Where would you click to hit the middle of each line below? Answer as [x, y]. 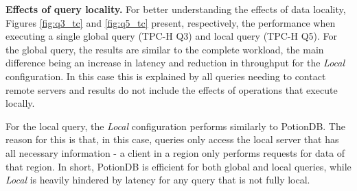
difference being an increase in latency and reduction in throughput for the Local [175, 63]
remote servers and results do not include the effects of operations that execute [172, 89]
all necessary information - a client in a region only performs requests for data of [175, 152]
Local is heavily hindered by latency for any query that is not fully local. [158, 180]
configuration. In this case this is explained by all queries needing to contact [166, 76]
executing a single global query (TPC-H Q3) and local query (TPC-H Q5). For [172, 36]
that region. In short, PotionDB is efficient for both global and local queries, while [178, 166]
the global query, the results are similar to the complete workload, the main [165, 49]
